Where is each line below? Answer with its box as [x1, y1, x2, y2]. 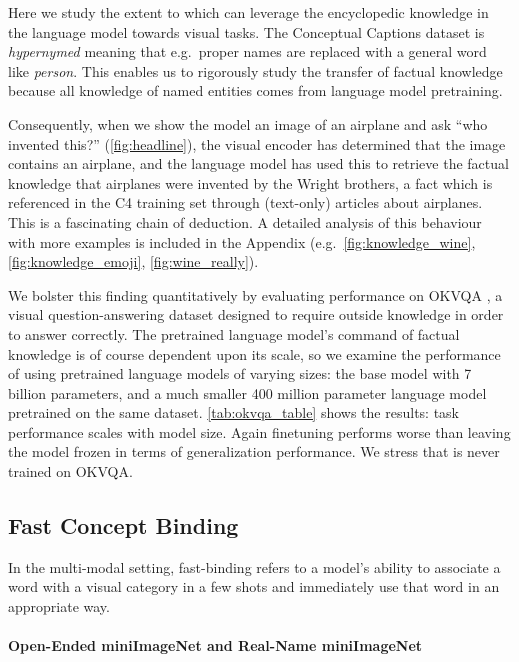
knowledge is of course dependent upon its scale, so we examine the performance [8, 343, 501, 364]
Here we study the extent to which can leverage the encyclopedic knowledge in [8, 2, 489, 22]
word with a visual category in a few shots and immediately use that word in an [8, 576, 500, 597]
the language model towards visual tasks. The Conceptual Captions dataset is [8, 21, 485, 42]
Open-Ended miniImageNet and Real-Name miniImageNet [8, 635, 423, 656]
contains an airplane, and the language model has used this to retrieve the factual [8, 153, 509, 174]
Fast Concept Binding [8, 510, 239, 541]
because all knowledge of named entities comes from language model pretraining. [8, 80, 503, 101]
